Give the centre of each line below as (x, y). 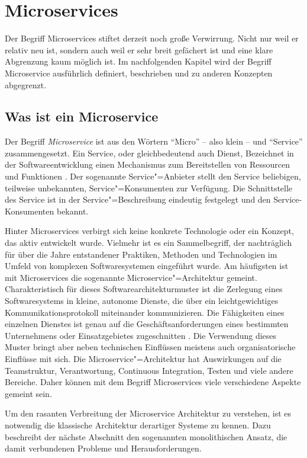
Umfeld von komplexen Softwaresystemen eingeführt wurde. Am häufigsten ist (147, 266)
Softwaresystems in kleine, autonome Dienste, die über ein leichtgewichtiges (142, 301)
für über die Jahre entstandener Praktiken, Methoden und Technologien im (141, 254)
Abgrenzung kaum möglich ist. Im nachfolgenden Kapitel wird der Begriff (138, 61)
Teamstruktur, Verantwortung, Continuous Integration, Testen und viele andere (149, 370)
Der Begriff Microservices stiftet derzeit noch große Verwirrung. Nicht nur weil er (152, 38)
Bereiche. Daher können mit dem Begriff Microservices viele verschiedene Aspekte (153, 382)
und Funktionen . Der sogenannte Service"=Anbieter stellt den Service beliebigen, (153, 176)
